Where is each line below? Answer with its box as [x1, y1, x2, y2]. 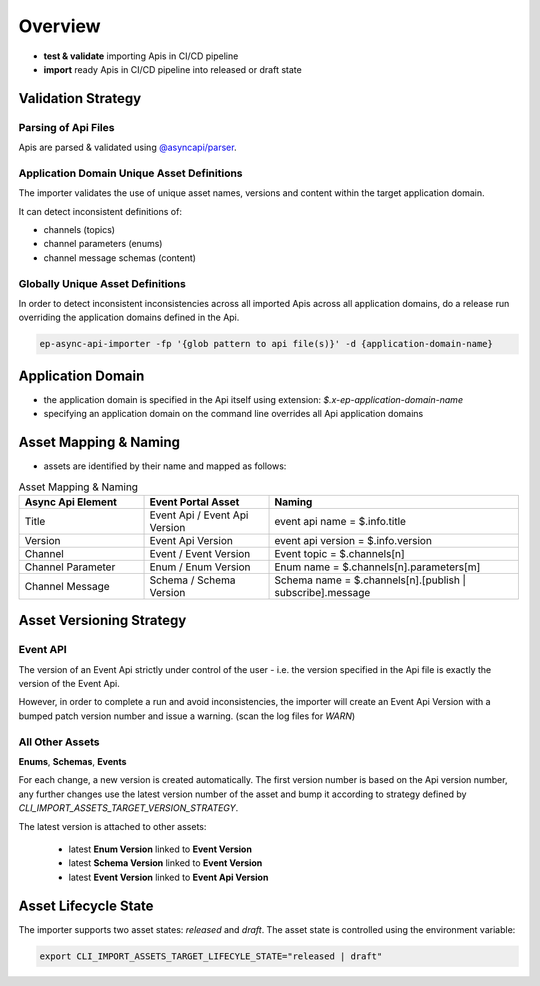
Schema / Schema [149, 573, 236, 587]
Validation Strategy [18, 90, 142, 107]
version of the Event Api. [18, 678, 120, 690]
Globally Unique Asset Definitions [18, 276, 187, 290]
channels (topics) [43, 224, 115, 236]
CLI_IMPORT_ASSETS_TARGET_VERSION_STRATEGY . [18, 802, 239, 814]
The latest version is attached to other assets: [18, 820, 207, 832]
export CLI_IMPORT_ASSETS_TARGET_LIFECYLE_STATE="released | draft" [39, 950, 383, 962]
